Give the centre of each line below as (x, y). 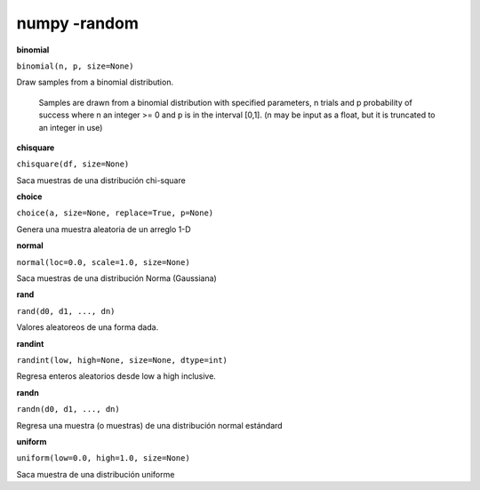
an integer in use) (71, 127)
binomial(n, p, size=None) (75, 66)
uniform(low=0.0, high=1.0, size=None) (103, 458)
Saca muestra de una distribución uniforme (96, 474)
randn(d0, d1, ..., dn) (68, 410)
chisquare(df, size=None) (73, 164)
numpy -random (78, 23)
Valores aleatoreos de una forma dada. (88, 327)
